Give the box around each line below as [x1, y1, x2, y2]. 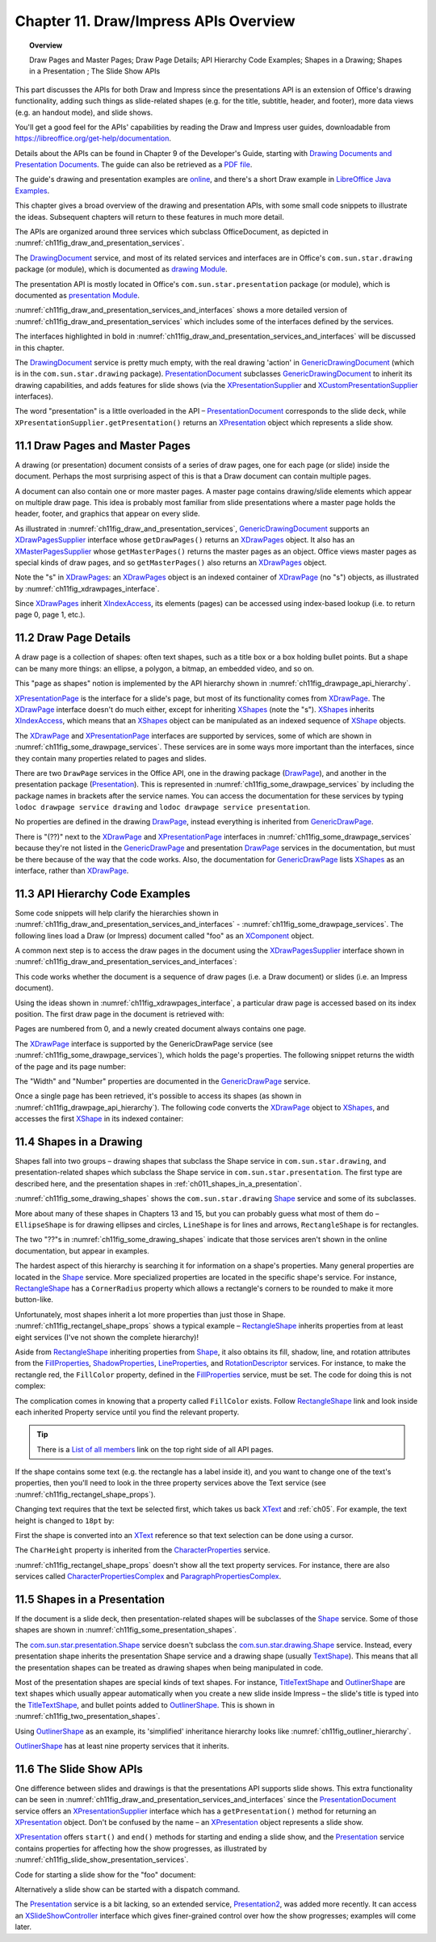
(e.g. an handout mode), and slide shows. [15, 107, 153, 117]
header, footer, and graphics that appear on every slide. [15, 509, 201, 519]
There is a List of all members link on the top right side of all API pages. [36, 1444, 274, 1454]
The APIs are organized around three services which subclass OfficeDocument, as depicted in [15, 227, 329, 237]
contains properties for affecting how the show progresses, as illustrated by [15, 1843, 267, 1853]
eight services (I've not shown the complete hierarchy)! [15, 1332, 199, 1342]
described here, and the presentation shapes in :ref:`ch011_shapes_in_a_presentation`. [15, 1178, 302, 1188]
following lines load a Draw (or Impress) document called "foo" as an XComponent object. [15, 930, 314, 941]
